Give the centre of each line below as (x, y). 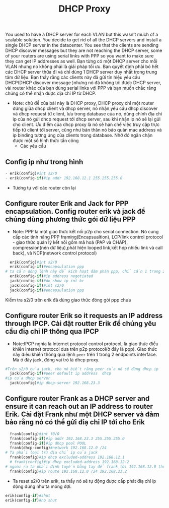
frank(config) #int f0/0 (34, 434)
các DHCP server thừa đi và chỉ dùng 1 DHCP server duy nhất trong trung (81, 72)
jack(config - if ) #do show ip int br (47, 281)
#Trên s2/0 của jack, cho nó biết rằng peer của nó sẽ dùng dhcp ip (82, 369)
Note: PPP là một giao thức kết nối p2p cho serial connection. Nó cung (86, 231)
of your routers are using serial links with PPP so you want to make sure (80, 56)
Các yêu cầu (33, 146)
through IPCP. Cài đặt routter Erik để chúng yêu (81, 324)
